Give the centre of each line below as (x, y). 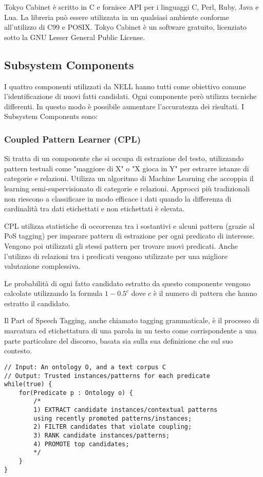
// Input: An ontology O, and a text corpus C (85, 367)
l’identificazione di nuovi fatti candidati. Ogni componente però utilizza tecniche (130, 96)
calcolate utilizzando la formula (53, 293)
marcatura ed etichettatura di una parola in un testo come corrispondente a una (130, 331)
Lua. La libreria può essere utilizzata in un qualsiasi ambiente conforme (117, 17)
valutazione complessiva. (42, 266)
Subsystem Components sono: (51, 116)
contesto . (18, 351)
